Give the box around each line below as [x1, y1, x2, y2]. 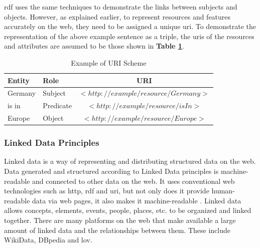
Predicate [43, 100, 72, 111]
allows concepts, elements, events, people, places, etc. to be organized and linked [4, 205, 251, 215]
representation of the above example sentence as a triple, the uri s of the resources [4, 31, 254, 41]
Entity [8, 75, 30, 85]
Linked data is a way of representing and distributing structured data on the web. [4, 156, 256, 166]
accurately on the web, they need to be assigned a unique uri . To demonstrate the [4, 21, 256, 32]
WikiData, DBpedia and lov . [4, 234, 92, 245]
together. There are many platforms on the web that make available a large [4, 214, 236, 225]
